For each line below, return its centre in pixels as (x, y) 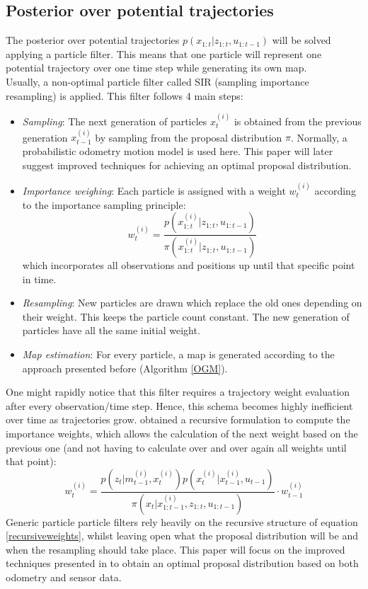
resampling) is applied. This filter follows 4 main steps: (125, 95)
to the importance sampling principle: (104, 204)
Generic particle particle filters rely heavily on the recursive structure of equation (182, 521)
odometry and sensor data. (64, 577)
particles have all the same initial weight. (111, 330)
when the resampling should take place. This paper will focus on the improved (176, 549)
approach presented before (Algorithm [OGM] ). (125, 368)
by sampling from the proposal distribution (189, 137)
